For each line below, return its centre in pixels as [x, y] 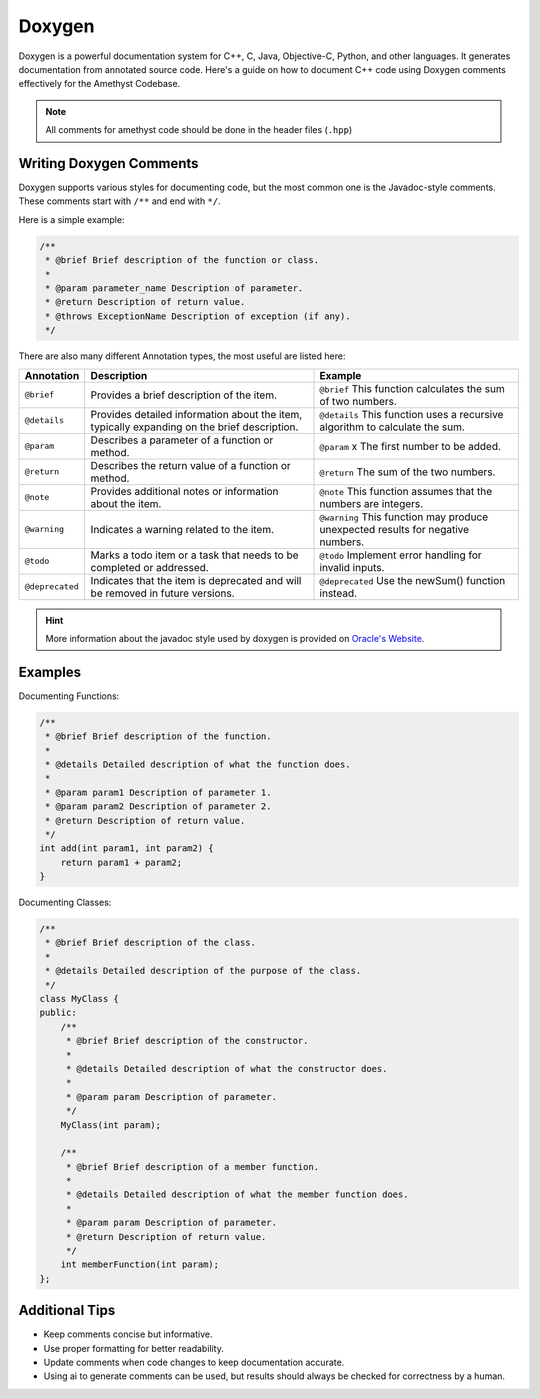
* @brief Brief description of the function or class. [182, 260]
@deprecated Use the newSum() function [412, 580]
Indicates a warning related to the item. [182, 529]
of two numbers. [358, 401]
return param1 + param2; [121, 862]
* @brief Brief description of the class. [151, 943]
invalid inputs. [352, 567]
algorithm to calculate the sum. [392, 427]
